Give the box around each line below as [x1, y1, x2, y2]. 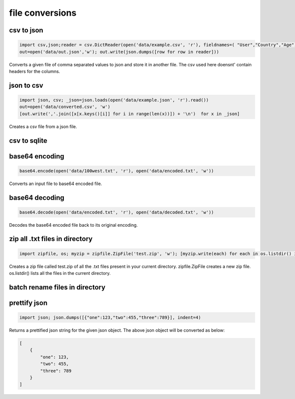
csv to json [9, 26, 44, 34]
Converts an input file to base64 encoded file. [9, 181, 102, 186]
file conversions [9, 7, 77, 18]
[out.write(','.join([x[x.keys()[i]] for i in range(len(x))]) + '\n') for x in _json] [19, 111, 240, 116]
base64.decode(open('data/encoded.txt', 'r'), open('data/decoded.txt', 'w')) [19, 209, 214, 215]
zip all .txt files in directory [9, 235, 93, 243]
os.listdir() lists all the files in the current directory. [9, 270, 111, 276]
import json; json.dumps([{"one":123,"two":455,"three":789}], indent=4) [19, 315, 201, 320]
